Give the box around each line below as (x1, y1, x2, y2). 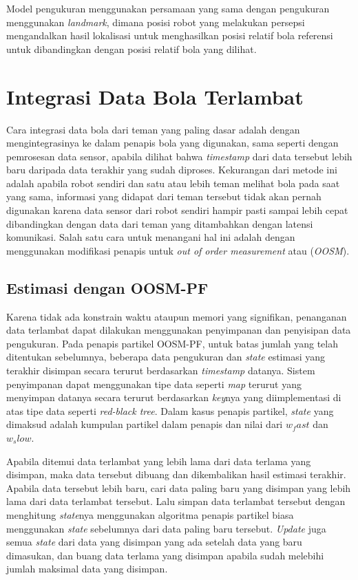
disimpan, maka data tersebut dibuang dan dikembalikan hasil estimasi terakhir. (6, 467, 346, 482)
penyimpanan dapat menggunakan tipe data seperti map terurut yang (6, 376, 302, 391)
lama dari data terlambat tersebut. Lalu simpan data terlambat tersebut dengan (6, 494, 346, 508)
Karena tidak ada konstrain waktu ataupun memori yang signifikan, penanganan (6, 309, 347, 323)
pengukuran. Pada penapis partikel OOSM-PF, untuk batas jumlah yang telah (6, 336, 338, 350)
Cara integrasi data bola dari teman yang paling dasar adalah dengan (6, 122, 300, 136)
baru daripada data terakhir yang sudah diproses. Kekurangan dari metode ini (6, 162, 337, 177)
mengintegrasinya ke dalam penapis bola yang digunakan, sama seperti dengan (6, 136, 339, 150)
